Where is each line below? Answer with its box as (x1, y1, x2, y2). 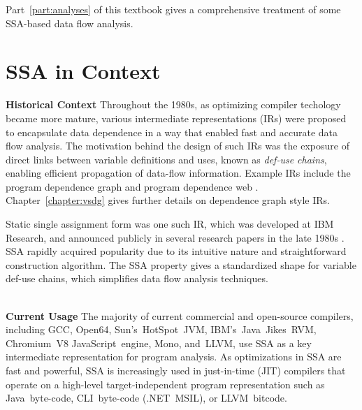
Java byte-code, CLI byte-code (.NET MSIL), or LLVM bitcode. (6, 390, 287, 405)
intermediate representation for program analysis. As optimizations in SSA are (6, 349, 342, 364)
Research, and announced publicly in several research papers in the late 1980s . (6, 230, 345, 244)
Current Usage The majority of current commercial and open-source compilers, (6, 308, 354, 323)
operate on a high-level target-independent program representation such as (6, 376, 325, 391)
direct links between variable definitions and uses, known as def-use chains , (6, 152, 327, 166)
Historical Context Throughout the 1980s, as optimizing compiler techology (6, 97, 341, 112)
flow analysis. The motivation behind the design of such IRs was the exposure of (6, 138, 349, 153)
